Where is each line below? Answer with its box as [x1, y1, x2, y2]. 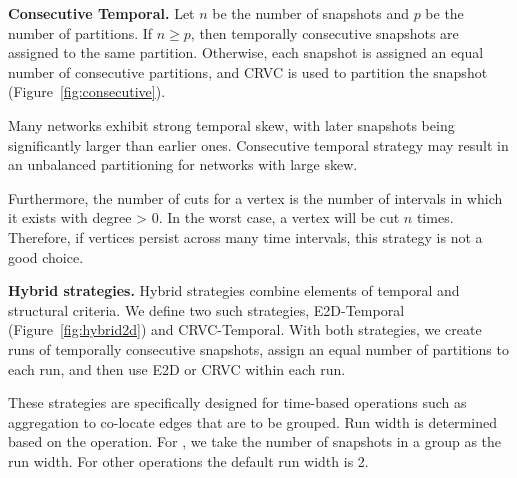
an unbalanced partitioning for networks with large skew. [8, 154, 358, 175]
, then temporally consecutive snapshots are [190, 22, 459, 43]
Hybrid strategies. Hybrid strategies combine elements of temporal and [8, 280, 460, 301]
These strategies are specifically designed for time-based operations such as [8, 392, 467, 413]
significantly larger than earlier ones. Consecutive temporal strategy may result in [8, 134, 509, 155]
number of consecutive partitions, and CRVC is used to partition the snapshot [8, 61, 488, 82]
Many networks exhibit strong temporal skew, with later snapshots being [8, 114, 455, 135]
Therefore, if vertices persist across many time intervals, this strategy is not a [8, 226, 483, 247]
